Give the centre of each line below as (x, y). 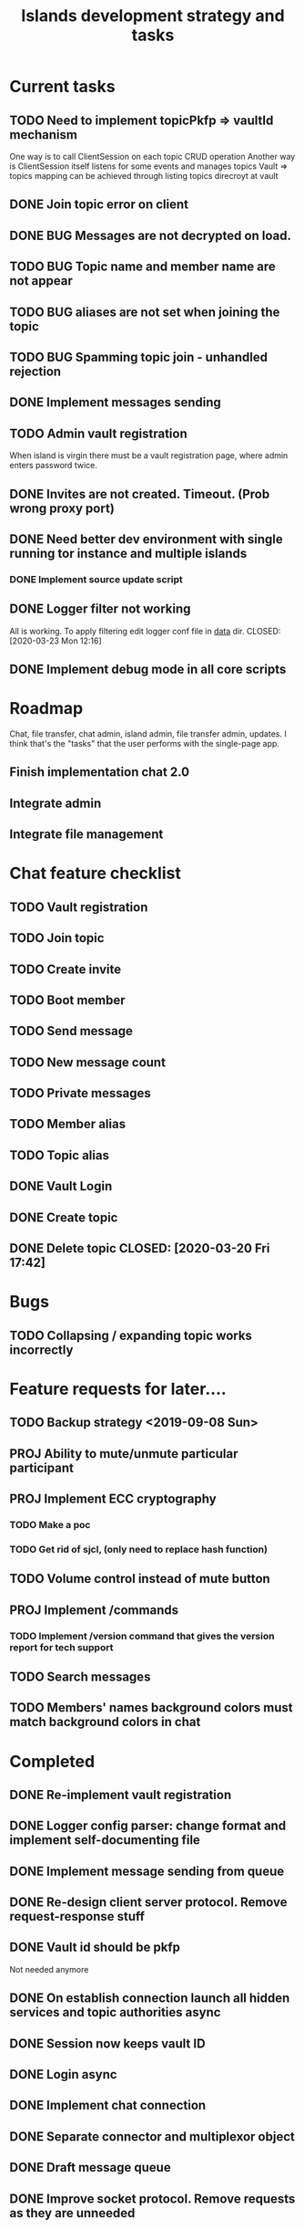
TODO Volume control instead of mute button (140, 1579)
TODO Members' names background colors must (151, 1708)
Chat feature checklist (96, 874)
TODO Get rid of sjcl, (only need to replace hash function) (139, 1549)
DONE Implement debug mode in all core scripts (148, 670)
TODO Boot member (67, 1000)
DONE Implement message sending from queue (147, 1871)
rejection (35, 371)
